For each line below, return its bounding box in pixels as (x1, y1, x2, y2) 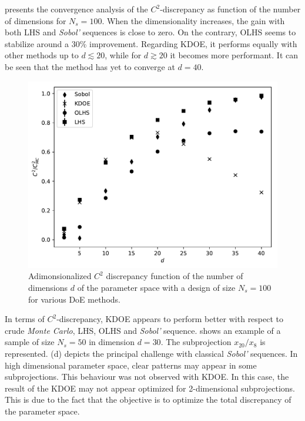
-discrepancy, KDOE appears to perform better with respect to (56, 313, 284, 325)
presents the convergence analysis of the (5, 3, 148, 15)
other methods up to (5, 49, 79, 61)
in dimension (89, 336, 135, 348)
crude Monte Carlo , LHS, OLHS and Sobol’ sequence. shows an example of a (5, 324, 281, 336)
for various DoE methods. (28, 293, 120, 305)
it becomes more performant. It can (170, 49, 298, 61)
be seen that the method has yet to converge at (5, 60, 175, 72)
